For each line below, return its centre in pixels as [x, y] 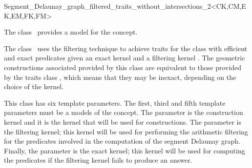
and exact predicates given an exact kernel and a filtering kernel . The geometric [125, 58]
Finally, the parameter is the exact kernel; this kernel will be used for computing [125, 150]
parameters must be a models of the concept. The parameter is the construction [124, 112]
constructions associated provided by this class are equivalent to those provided [123, 67]
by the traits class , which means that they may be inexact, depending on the [120, 77]
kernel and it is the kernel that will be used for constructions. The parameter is [123, 121]
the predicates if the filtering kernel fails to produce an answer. [98, 160]
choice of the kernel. [34, 86]
